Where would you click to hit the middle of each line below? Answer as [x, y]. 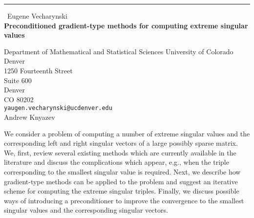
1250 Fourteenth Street [38, 70]
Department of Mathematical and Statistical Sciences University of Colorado [119, 51]
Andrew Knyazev [30, 117]
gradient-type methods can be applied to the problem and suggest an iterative [121, 181]
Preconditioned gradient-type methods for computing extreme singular [126, 25]
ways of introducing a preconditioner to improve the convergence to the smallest [124, 200]
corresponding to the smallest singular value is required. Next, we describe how [122, 171]
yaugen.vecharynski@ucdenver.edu [58, 108]
